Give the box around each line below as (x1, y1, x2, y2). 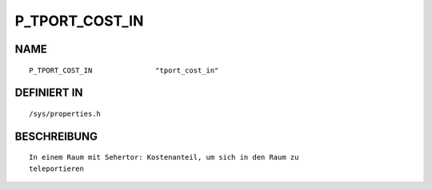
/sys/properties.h (29, 109, 102, 118)
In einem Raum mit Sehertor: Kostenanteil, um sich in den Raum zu (29, 152, 299, 162)
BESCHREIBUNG (14, 129, 98, 143)
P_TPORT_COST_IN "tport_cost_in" (29, 65, 219, 75)
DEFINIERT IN (14, 86, 83, 100)
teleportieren (29, 164, 84, 173)
